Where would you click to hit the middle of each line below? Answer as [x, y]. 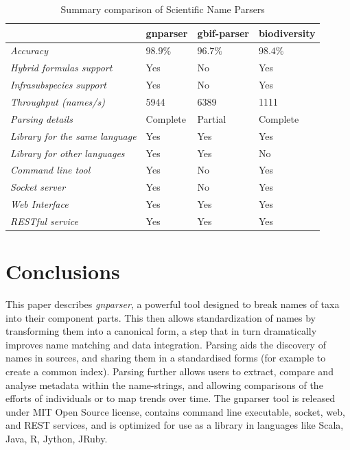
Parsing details [42, 118]
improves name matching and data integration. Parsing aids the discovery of [166, 344]
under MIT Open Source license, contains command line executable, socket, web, [175, 411]
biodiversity [287, 33]
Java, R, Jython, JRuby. [57, 439]
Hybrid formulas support [61, 68]
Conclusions [63, 271]
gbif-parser [223, 33]
